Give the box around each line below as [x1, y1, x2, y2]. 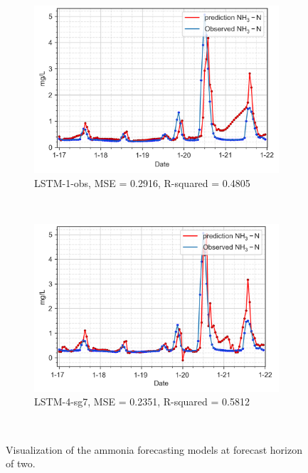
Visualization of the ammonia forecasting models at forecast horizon [6, 442, 302, 457]
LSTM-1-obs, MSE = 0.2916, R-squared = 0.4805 [34, 176, 250, 191]
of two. [6, 456, 36, 471]
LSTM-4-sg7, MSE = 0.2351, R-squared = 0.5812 [34, 394, 250, 409]
